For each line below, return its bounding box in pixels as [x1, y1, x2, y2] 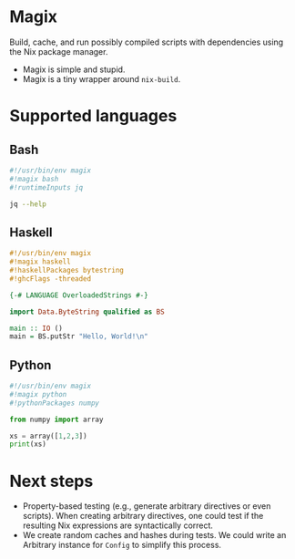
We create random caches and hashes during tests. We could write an [22, 530, 287, 541]
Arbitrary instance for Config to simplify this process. [22, 540, 221, 551]
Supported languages [9, 106, 178, 127]
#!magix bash [9, 174, 59, 183]
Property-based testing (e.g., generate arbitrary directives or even [22, 501, 271, 512]
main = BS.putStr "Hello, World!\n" [9, 332, 148, 341]
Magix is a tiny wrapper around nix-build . [22, 73, 181, 84]
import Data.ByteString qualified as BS [9, 307, 166, 316]
